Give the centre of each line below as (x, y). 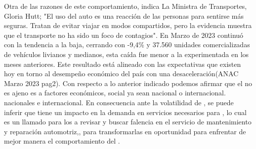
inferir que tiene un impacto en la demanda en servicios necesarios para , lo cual (125, 112)
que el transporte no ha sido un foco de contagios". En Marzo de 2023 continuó (124, 35)
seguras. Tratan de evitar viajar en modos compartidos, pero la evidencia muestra (128, 25)
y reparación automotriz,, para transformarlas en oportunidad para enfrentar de (125, 131)
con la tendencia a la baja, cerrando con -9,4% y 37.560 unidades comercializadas (127, 45)
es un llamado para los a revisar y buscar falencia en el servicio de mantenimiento (128, 122)
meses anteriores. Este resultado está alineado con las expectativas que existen (123, 64)
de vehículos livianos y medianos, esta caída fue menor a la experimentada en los (127, 54)
